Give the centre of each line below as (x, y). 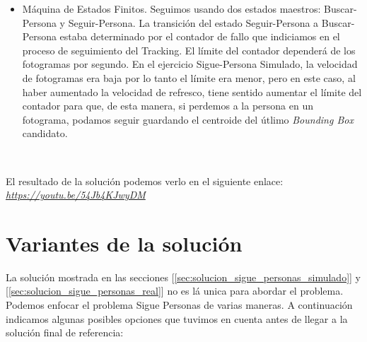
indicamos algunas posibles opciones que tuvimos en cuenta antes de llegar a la (177, 318)
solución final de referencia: (65, 332)
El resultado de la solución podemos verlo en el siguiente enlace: (145, 181)
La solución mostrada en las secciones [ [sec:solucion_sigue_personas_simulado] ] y (183, 277)
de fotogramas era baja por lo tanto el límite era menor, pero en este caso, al (189, 77)
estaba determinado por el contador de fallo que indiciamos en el (200, 36)
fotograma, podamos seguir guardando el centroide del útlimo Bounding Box (188, 119)
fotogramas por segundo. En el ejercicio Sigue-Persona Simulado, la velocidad (190, 64)
